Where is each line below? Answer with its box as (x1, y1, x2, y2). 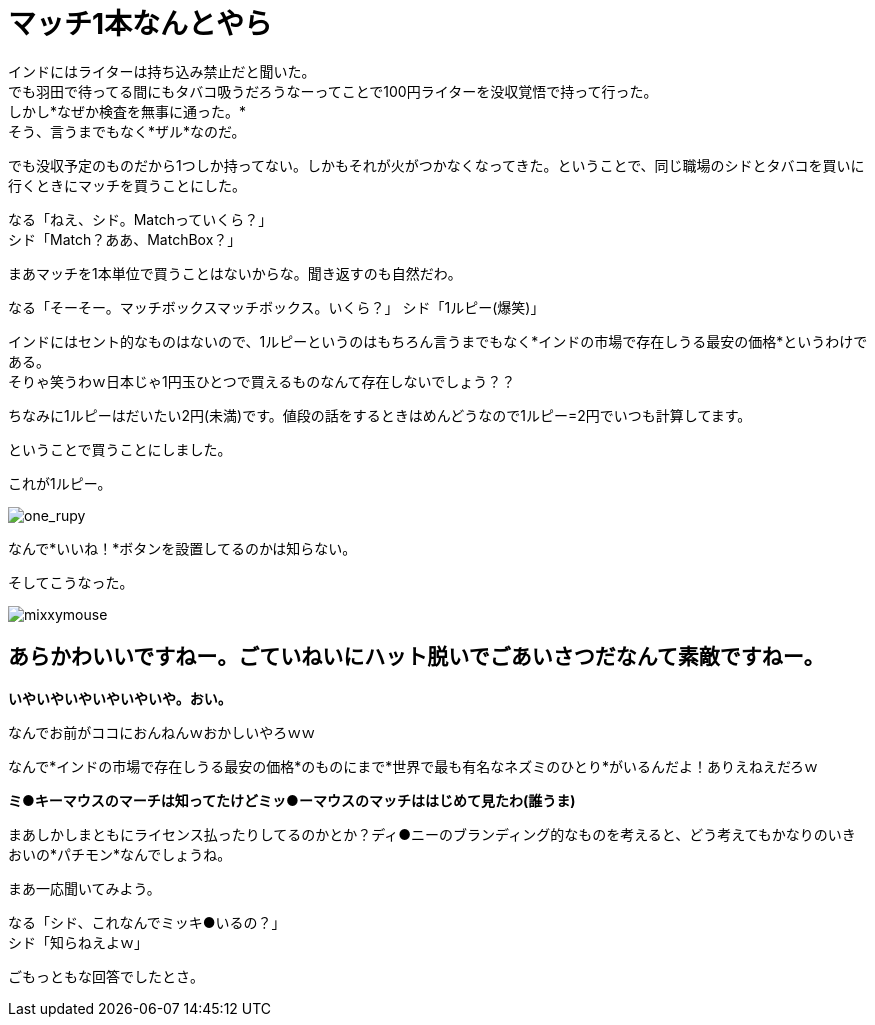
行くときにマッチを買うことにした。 (8, 176, 246, 194)
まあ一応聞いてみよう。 (8, 879, 161, 897)
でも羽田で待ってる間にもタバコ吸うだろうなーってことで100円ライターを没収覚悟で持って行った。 (8, 82, 658, 100)
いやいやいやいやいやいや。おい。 (8, 689, 232, 707)
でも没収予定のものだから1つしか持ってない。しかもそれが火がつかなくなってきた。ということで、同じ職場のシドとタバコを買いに (8, 156, 865, 174)
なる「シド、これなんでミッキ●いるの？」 (8, 913, 286, 931)
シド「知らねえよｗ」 (8, 933, 148, 951)
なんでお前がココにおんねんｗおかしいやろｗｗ (8, 723, 316, 741)
